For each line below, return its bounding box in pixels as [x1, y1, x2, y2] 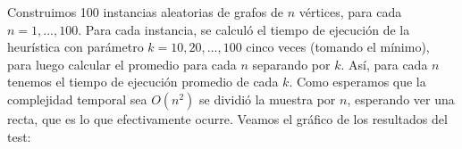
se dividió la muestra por [199, 89, 336, 108]
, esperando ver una [347, 89, 455, 108]
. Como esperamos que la [289, 72, 426, 91]
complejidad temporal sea [7, 89, 147, 108]
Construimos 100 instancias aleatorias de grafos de [7, 3, 283, 21]
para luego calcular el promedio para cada [7, 54, 237, 73]
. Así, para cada [340, 54, 428, 73]
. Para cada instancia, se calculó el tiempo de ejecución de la [78, 20, 410, 38]
